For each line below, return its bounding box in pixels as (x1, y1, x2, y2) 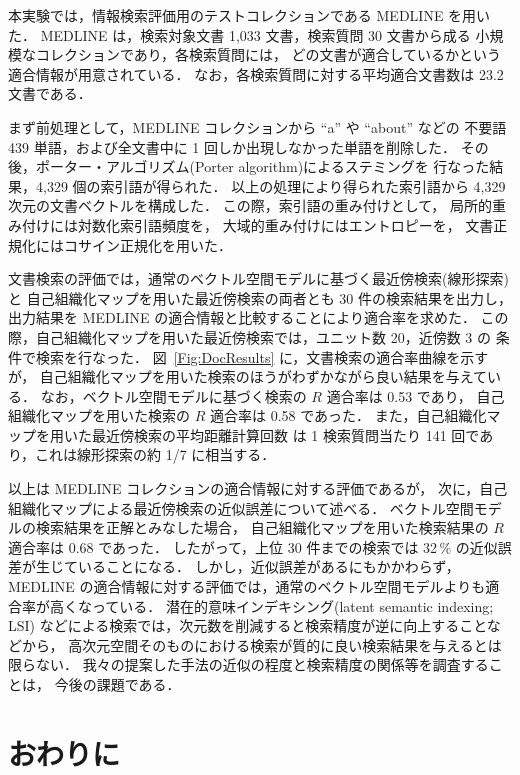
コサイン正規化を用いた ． (63, 234, 232, 255)
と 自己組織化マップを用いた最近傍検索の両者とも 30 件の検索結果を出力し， (8, 287, 512, 308)
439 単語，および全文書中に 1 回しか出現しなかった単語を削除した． (8, 136, 456, 157)
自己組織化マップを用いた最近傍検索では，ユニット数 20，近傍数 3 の (35, 326, 491, 347)
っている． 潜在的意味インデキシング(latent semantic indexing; (91, 595, 494, 616)
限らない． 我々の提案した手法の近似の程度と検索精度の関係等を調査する (8, 654, 489, 675)
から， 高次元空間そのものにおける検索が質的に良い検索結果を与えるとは (21, 634, 502, 655)
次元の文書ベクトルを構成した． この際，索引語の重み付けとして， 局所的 (8, 195, 492, 216)
